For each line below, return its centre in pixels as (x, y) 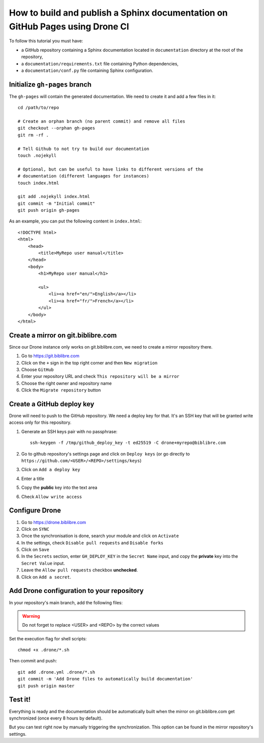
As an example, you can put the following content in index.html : (75, 221)
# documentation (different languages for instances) (83, 176)
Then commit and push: (33, 661)
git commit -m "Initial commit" (56, 203)
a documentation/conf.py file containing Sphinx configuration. (87, 70)
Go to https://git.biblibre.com (50, 356)
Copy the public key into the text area (59, 488)
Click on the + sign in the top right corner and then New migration (89, 363)
